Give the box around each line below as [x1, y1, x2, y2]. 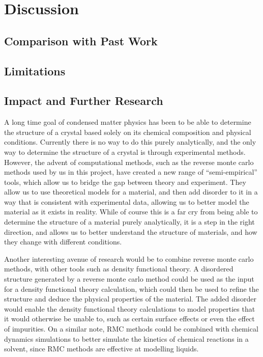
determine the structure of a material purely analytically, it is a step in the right [4, 216, 255, 227]
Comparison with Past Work [4, 33, 158, 48]
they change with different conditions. [4, 236, 122, 247]
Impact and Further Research [4, 93, 163, 108]
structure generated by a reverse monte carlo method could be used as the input [4, 273, 254, 284]
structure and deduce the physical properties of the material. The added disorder [4, 293, 257, 304]
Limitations [4, 63, 66, 78]
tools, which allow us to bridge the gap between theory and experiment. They [4, 176, 246, 187]
